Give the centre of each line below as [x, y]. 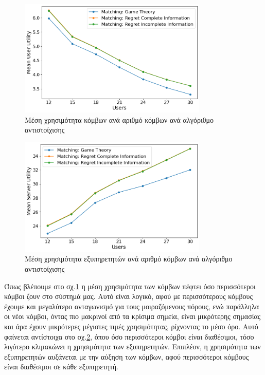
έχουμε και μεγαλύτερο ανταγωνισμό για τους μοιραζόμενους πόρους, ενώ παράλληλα [132, 306]
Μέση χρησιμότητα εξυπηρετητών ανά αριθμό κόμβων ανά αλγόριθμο [129, 259]
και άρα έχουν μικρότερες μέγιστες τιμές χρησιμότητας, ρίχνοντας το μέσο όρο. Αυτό [131, 326]
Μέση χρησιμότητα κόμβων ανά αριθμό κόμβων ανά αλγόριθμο [119, 119]
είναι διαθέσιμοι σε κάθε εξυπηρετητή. [61, 367]
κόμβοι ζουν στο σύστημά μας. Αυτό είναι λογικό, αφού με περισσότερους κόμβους [129, 296]
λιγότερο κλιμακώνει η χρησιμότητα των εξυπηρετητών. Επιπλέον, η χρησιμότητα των [132, 346]
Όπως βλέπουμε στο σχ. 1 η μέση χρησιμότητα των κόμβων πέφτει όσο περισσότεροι [130, 286]
